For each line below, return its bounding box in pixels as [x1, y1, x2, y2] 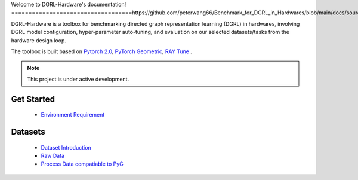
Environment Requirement [41, 111, 105, 118]
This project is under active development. [27, 75, 129, 83]
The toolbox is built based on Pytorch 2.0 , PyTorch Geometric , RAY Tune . [11, 48, 192, 55]
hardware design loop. [11, 36, 67, 44]
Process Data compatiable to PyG [41, 160, 124, 167]
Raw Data [41, 152, 65, 159]
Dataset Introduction [41, 144, 92, 151]
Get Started [11, 94, 55, 104]
